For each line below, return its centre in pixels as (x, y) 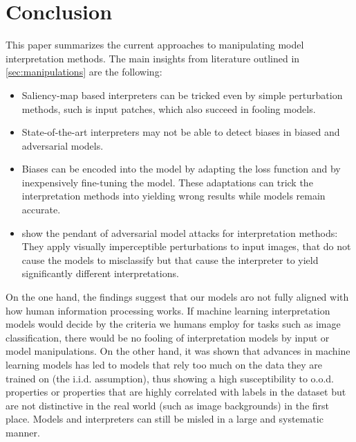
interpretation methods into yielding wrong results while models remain (174, 196)
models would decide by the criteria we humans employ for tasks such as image (173, 324)
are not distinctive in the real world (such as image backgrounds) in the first (168, 405)
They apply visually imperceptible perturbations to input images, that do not (186, 246)
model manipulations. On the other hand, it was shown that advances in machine (178, 351)
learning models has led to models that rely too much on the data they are (164, 364)
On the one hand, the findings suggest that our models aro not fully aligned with (177, 297)
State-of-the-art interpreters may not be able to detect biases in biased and (181, 132)
